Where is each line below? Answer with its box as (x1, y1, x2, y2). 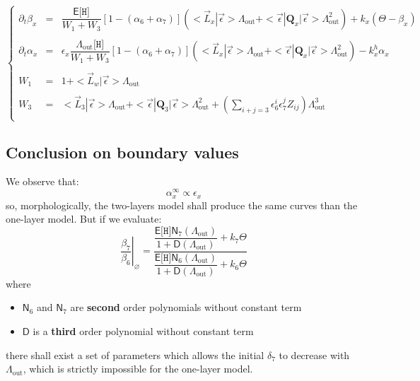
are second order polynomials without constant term (70, 300, 302, 315)
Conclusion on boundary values (6, 141, 239, 163)
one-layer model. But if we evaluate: (6, 211, 162, 226)
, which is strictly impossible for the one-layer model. (23, 361, 253, 376)
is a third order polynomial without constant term (33, 323, 254, 338)
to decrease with (279, 347, 350, 362)
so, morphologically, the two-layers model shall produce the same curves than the (6, 197, 358, 212)
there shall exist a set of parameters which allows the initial (6, 347, 264, 362)
